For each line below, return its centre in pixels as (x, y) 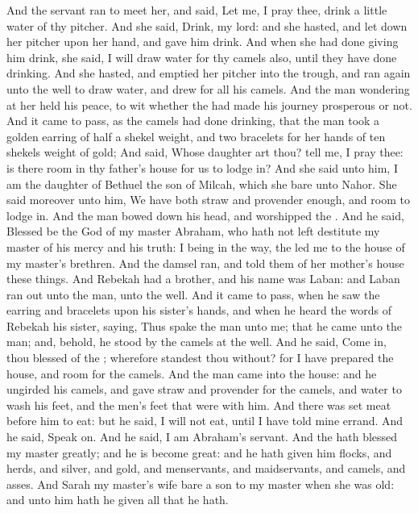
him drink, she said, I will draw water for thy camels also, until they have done (202, 57)
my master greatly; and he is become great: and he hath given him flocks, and (199, 452)
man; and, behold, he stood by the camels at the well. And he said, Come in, (197, 342)
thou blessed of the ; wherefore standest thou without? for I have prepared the (200, 358)
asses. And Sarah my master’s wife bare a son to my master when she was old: (201, 484)
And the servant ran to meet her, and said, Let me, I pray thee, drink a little (197, 10)
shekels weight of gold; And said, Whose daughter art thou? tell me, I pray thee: (205, 152)
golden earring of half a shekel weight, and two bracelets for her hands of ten (196, 136)
